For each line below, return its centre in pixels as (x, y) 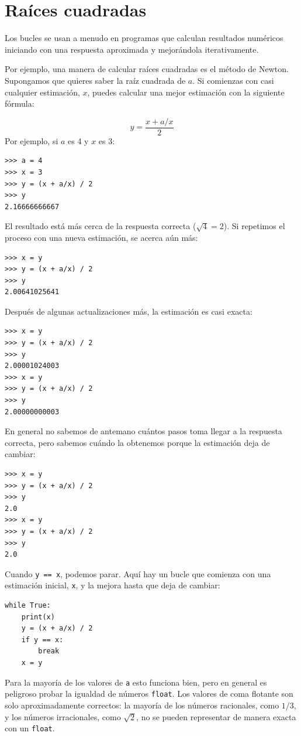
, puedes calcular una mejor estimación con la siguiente (186, 92)
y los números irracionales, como (63, 716)
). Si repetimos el (254, 226)
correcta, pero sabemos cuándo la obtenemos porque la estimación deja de (137, 442)
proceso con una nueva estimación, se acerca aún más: (101, 237)
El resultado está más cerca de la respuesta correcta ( (101, 226)
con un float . (30, 728)
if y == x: (42, 640)
